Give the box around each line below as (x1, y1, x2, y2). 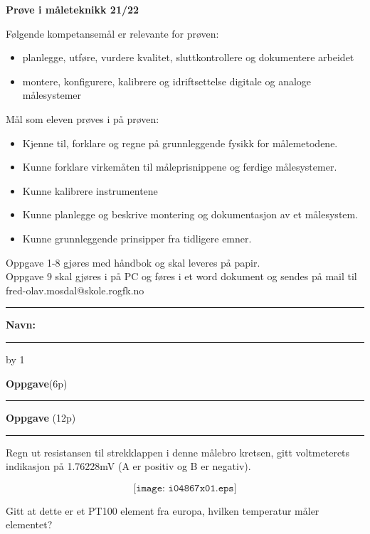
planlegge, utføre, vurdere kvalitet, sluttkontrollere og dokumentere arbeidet (22, 50, 354, 65)
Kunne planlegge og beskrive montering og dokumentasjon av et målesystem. (22, 207, 359, 222)
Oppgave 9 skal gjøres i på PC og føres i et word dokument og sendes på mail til (6, 269, 357, 284)
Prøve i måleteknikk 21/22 (6, 2, 139, 16)
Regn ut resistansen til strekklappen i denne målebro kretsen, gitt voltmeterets (6, 444, 350, 459)
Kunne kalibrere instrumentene (22, 183, 158, 198)
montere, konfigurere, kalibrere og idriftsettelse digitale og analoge (22, 73, 312, 88)
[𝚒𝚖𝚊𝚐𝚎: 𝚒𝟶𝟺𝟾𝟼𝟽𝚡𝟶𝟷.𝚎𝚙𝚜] (133, 483, 237, 493)
